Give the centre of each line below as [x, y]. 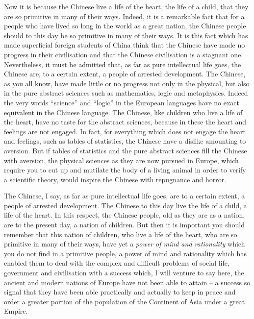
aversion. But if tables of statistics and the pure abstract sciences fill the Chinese [126, 150]
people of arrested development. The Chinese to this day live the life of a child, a [126, 205]
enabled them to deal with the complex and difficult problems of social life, [117, 263]
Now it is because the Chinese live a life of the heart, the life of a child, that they [126, 6]
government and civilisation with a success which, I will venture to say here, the [124, 273]
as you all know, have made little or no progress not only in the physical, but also [127, 83]
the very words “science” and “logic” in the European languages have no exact [122, 102]
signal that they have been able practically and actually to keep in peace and [120, 292]
